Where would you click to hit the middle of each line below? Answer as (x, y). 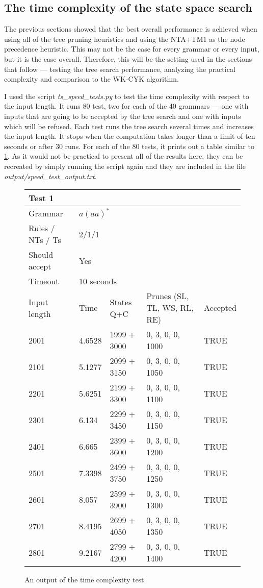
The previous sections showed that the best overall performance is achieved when (131, 29)
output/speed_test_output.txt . (50, 176)
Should (41, 255)
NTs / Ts (45, 240)
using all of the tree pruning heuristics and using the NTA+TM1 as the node (125, 39)
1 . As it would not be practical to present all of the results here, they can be (124, 156)
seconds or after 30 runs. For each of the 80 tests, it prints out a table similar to (129, 146)
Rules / (42, 228)
